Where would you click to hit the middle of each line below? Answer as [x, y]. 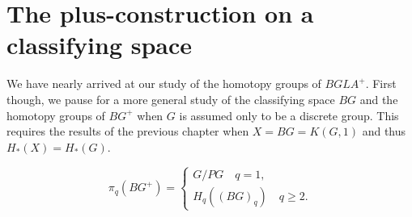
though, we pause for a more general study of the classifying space [171, 99]
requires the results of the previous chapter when [128, 131]
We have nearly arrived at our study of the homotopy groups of [164, 83]
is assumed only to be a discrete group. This [289, 115]
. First [381, 83]
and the [379, 99]
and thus [384, 131]
